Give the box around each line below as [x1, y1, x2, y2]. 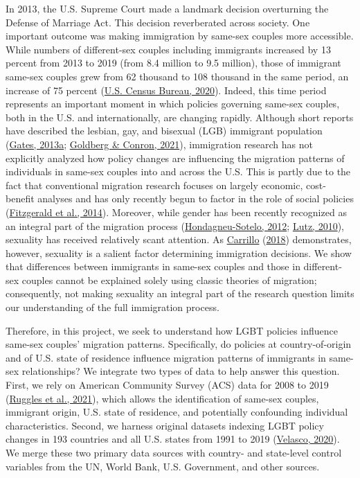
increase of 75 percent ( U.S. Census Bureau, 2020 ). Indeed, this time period [6, 82, 327, 97]
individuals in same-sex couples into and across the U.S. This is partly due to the [6, 164, 351, 179]
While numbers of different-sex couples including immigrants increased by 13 [6, 42, 331, 56]
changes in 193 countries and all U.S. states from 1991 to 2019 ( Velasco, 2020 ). [6, 432, 340, 446]
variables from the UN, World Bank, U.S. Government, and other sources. [6, 459, 320, 473]
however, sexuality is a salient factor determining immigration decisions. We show [6, 245, 352, 260]
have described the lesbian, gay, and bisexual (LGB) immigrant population [6, 123, 323, 138]
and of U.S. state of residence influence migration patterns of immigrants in [6, 350, 326, 364]
